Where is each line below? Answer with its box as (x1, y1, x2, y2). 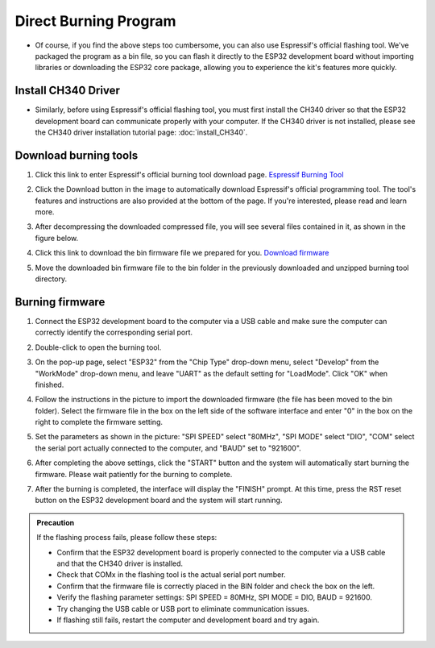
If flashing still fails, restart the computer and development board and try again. (56, 615, 320, 625)
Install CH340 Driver (14, 84, 120, 98)
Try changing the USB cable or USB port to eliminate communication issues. (56, 604, 309, 613)
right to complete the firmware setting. (35, 417, 164, 427)
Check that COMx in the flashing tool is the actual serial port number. (56, 570, 286, 579)
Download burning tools (14, 148, 139, 162)
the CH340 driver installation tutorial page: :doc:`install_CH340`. (35, 127, 248, 137)
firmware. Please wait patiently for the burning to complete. (35, 469, 233, 479)
